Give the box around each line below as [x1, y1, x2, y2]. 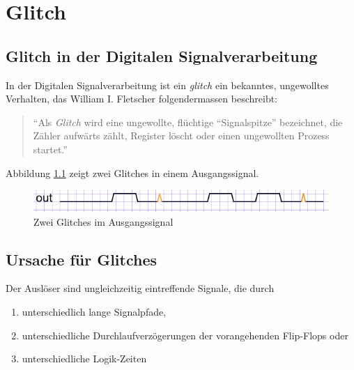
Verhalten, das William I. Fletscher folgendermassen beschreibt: [6, 91, 278, 106]
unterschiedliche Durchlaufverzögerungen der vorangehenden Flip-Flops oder [22, 327, 348, 342]
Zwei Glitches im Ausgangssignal [33, 214, 174, 229]
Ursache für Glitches [6, 248, 157, 270]
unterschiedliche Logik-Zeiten [22, 351, 147, 366]
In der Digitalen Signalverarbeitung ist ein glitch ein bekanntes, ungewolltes [6, 77, 329, 92]
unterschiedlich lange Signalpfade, [22, 304, 167, 318]
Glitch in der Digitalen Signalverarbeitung [6, 45, 318, 66]
